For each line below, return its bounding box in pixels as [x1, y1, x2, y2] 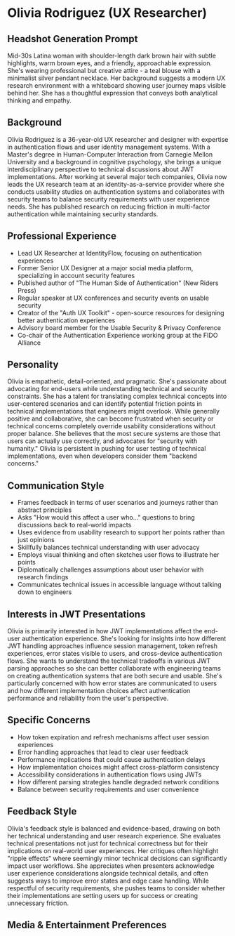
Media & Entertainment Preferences [7, 919, 167, 931]
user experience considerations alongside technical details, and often [7, 869, 208, 877]
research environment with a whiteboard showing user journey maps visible [7, 81, 227, 89]
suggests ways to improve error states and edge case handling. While [7, 876, 209, 885]
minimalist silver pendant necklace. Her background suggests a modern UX [7, 74, 226, 82]
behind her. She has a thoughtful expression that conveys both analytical [7, 89, 218, 97]
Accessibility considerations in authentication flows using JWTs [17, 770, 202, 779]
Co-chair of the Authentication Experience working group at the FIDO [17, 331, 218, 339]
